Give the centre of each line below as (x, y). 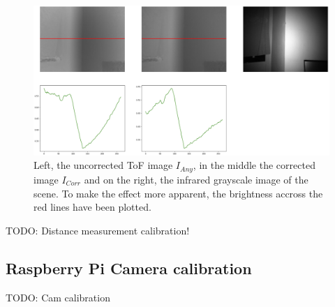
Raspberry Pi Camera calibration (129, 268)
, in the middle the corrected (254, 165)
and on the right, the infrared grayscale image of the (196, 179)
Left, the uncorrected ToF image (103, 165)
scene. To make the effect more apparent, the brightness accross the (178, 193)
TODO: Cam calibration (58, 297)
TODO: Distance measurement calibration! (98, 230)
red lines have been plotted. (92, 207)
